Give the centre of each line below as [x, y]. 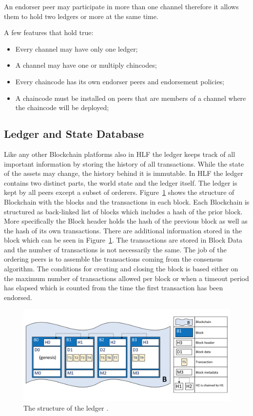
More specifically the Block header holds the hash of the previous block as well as [126, 221]
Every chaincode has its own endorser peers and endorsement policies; [120, 81]
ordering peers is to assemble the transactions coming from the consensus [113, 259]
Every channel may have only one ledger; [77, 48]
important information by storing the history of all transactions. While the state [124, 163]
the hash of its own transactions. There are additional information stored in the [123, 230]
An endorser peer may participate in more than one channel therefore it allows [121, 6]
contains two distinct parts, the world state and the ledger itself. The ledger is [121, 182]
